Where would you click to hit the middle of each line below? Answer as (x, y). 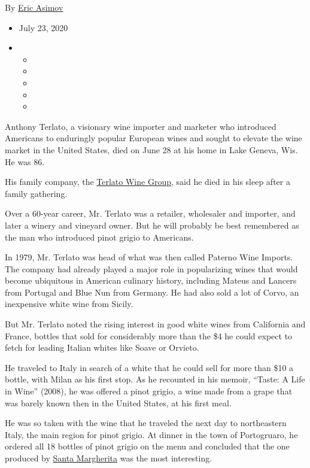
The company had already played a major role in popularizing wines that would (151, 268)
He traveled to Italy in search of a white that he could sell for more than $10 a (149, 367)
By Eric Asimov (34, 7)
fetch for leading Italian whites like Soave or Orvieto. (102, 347)
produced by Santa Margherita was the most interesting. (109, 458)
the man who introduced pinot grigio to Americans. (99, 237)
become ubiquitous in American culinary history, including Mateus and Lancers (151, 280)
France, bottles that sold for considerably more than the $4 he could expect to (149, 335)
